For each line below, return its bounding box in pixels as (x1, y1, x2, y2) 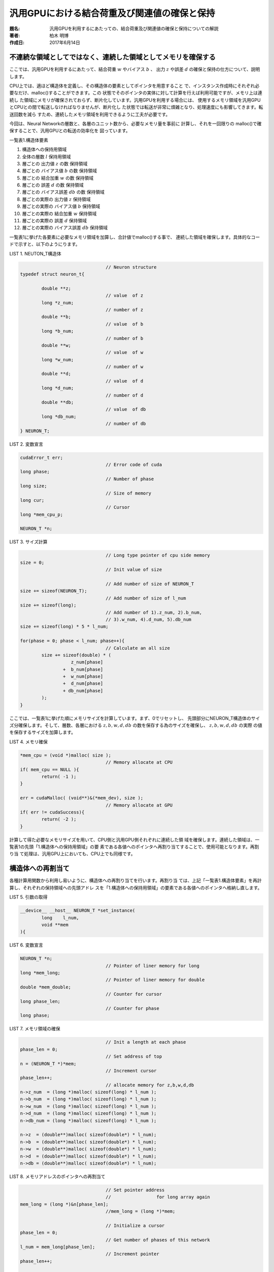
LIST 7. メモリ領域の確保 (9, 1026, 60, 1032)
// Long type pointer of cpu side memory (106, 553, 211, 558)
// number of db (106, 421, 146, 427)
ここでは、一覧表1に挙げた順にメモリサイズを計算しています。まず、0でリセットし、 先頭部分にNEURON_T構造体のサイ (9, 715, 260, 721)
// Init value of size (106, 567, 162, 572)
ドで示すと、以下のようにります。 (9, 241, 81, 247)
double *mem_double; (20, 984, 71, 990)
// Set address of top (106, 1054, 162, 1059)
